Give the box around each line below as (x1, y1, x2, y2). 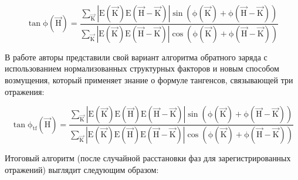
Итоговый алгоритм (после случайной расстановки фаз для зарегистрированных (5, 152, 291, 164)
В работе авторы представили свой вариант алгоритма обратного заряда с (5, 50, 267, 63)
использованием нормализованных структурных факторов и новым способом (5, 62, 279, 74)
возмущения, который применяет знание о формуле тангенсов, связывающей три (5, 74, 293, 86)
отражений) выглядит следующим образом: (5, 163, 159, 175)
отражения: (5, 85, 45, 97)
